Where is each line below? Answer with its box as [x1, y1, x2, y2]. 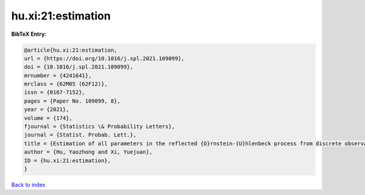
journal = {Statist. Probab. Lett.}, [24, 131, 137, 139]
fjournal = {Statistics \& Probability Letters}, [24, 123, 175, 130]
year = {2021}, [24, 106, 69, 113]
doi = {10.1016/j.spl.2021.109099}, [24, 64, 134, 70]
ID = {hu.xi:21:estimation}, [24, 157, 111, 164]
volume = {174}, [24, 114, 73, 121]
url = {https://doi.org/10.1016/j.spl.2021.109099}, [24, 55, 185, 62]
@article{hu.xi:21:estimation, [24, 46, 118, 53]
